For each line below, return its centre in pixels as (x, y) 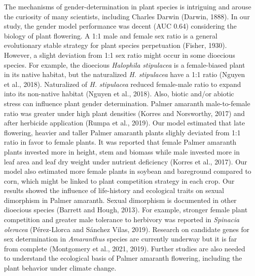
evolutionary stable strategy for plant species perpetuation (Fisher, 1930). (115, 45)
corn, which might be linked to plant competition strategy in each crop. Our (119, 180)
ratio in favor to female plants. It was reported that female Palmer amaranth (120, 142)
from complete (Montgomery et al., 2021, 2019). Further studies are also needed (125, 248)
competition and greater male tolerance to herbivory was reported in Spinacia (122, 219)
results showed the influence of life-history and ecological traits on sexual (114, 190)
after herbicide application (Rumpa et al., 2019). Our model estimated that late (125, 123)
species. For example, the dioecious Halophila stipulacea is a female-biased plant (125, 64)
